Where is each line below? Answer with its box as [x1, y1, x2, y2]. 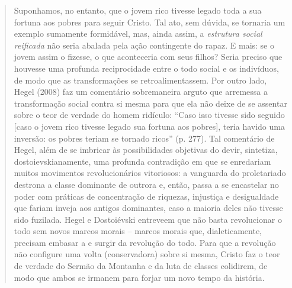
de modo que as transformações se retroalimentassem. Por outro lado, [14, 73, 267, 86]
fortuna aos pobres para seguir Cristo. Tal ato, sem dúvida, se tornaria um [14, 15, 285, 28]
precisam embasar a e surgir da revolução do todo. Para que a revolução [14, 236, 276, 248]
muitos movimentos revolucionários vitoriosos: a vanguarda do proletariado [14, 167, 286, 179]
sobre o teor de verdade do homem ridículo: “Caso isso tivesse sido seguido [14, 108, 285, 121]
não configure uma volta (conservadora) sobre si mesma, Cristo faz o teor [14, 248, 280, 260]
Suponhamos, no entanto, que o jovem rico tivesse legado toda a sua [14, 4, 262, 16]
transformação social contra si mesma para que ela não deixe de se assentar [14, 97, 287, 109]
